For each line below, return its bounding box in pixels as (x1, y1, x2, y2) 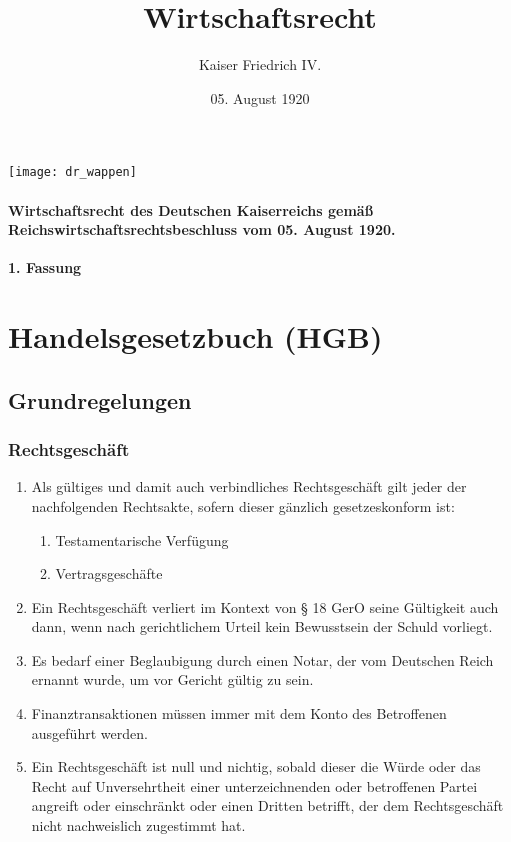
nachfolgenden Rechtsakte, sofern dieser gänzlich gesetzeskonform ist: (31, 495, 455, 516)
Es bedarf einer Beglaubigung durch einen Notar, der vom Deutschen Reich (31, 649, 494, 670)
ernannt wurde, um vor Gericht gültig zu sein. (31, 669, 314, 690)
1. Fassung (8, 257, 82, 278)
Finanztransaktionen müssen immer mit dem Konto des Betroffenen (31, 703, 447, 724)
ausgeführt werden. (31, 722, 148, 743)
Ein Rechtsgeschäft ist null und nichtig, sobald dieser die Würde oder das (31, 756, 481, 777)
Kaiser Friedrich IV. (198, 54, 322, 75)
